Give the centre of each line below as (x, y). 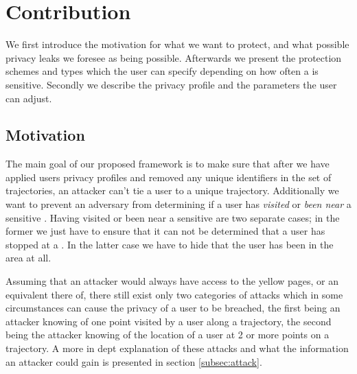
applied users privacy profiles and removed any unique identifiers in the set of (169, 177)
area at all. (28, 258)
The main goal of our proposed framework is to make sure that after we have (168, 164)
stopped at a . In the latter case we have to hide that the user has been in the (170, 244)
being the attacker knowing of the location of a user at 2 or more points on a (168, 335)
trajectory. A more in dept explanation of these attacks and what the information (177, 348)
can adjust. (29, 98)
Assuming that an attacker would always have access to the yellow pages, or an (172, 281)
